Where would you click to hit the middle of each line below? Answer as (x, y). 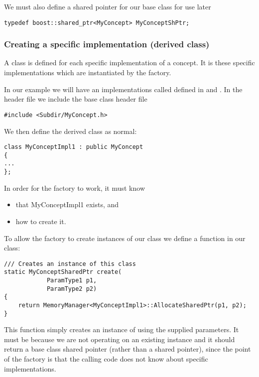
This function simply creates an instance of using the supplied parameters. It (122, 329)
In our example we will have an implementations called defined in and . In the (123, 89)
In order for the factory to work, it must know (74, 188)
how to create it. (41, 221)
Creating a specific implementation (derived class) (107, 44)
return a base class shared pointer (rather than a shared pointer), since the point (128, 349)
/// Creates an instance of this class (70, 264)
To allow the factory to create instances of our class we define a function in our (125, 238)
